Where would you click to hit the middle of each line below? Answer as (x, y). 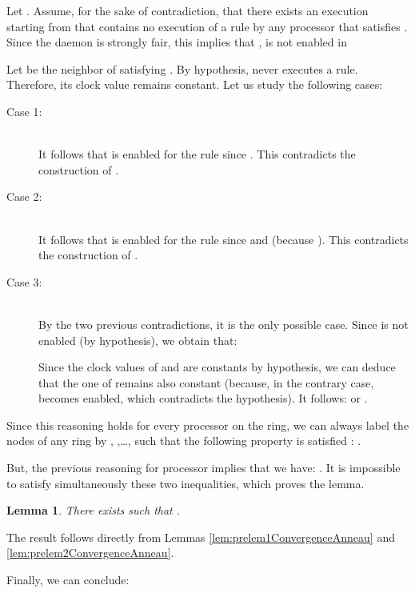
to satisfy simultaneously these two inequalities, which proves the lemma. (186, 483)
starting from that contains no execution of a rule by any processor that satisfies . (207, 26)
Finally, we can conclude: (68, 580)
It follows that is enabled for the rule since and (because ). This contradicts (223, 239)
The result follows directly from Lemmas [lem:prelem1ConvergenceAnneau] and (201, 537)
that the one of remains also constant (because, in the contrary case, (206, 382)
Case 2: (24, 196)
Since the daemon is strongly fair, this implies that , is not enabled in (177, 42)
